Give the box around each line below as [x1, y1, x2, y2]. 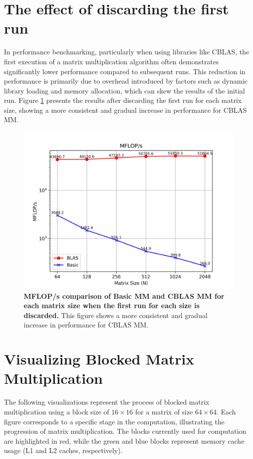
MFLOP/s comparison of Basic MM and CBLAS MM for [24, 290, 224, 301]
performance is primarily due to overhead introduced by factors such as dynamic [4, 76, 248, 86]
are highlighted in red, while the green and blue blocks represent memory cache [4, 435, 245, 446]
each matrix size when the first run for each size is [24, 300, 200, 311]
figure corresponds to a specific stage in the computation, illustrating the [4, 416, 225, 426]
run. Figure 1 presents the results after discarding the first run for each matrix [4, 95, 242, 105]
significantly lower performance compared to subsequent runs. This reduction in [4, 66, 246, 76]
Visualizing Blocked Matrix [4, 349, 195, 369]
